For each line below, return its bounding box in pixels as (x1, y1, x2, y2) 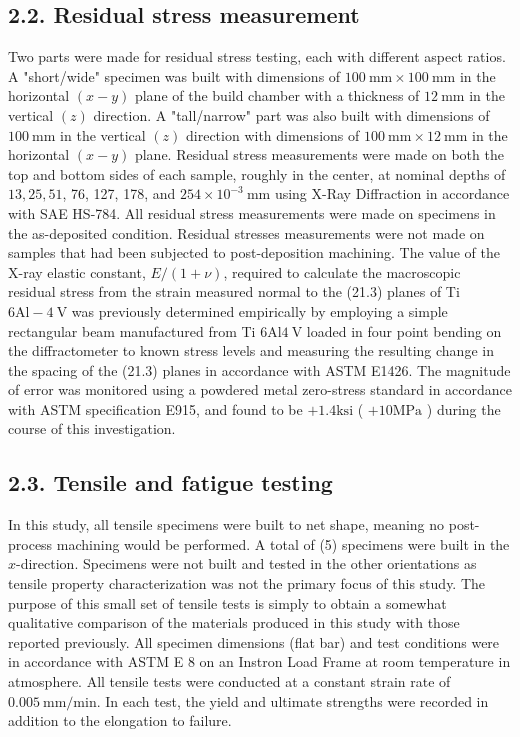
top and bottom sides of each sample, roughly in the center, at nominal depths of (8, 163, 506, 184)
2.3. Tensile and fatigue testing (8, 467, 333, 498)
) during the (426, 398, 501, 419)
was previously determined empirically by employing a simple (71, 300, 448, 321)
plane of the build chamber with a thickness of (134, 85, 420, 106)
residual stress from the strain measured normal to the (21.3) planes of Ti (8, 281, 460, 302)
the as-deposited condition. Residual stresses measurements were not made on (8, 222, 485, 243)
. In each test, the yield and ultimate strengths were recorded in (96, 690, 489, 711)
